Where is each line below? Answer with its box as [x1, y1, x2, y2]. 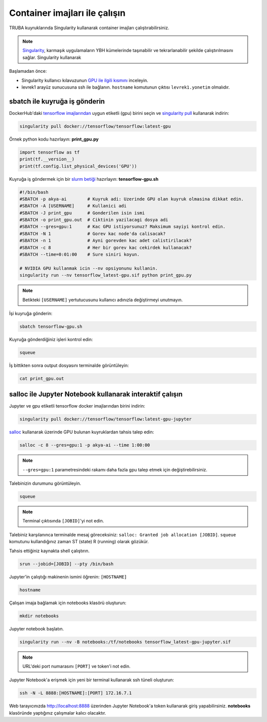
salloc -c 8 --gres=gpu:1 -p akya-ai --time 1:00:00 [19, 442, 150, 448]
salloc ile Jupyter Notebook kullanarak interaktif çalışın [9, 390, 183, 399]
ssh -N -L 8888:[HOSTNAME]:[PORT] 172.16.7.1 [19, 690, 132, 696]
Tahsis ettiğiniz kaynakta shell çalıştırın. [9, 548, 90, 554]
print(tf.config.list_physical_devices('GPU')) [19, 163, 137, 169]
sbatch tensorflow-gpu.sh [19, 323, 83, 329]
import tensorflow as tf [19, 149, 80, 155]
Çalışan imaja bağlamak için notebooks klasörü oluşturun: [9, 600, 127, 606]
